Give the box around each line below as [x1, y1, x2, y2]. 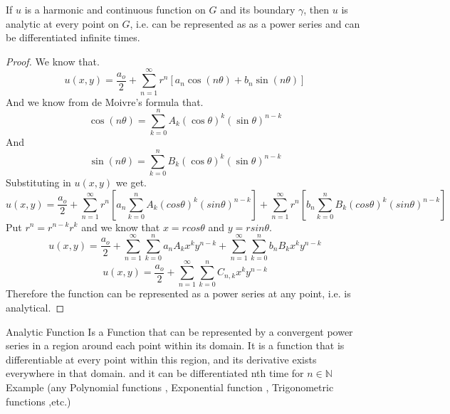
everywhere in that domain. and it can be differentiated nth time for [6, 366, 304, 381]
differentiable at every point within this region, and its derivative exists [6, 351, 317, 366]
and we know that [81, 219, 160, 234]
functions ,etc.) [6, 393, 71, 408]
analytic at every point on [6, 16, 119, 31]
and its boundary [220, 2, 295, 16]
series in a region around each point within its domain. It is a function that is [6, 338, 345, 353]
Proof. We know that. [6, 53, 100, 68]
